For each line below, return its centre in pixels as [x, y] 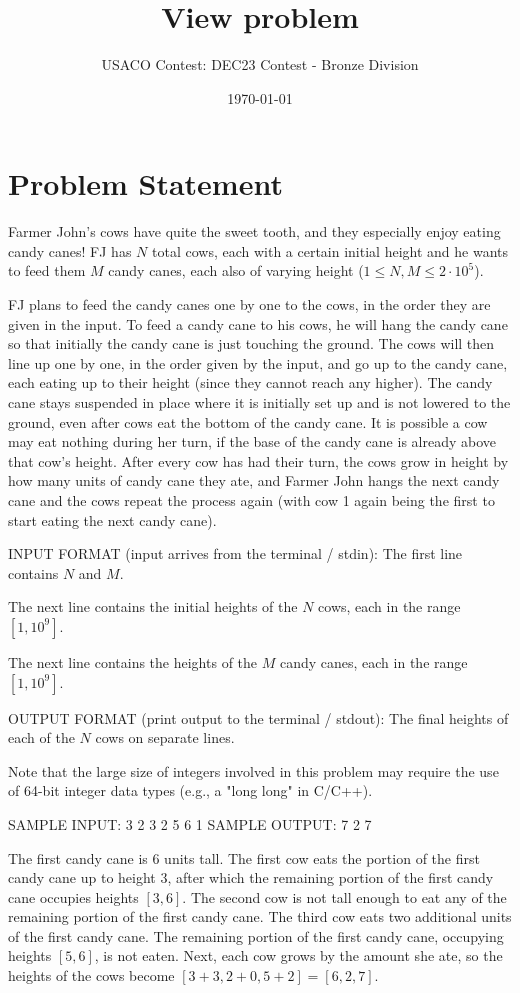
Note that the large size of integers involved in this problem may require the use [253, 770]
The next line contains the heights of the [133, 661]
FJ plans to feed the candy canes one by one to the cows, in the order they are [249, 304]
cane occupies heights [73, 896]
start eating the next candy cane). [112, 519]
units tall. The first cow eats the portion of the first [322, 857]
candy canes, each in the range [373, 661]
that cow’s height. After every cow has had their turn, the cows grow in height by [258, 460]
